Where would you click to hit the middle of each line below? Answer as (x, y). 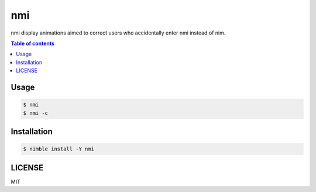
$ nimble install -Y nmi (59, 149)
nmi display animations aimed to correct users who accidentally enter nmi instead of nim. (118, 33)
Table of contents (33, 43)
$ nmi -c (36, 113)
